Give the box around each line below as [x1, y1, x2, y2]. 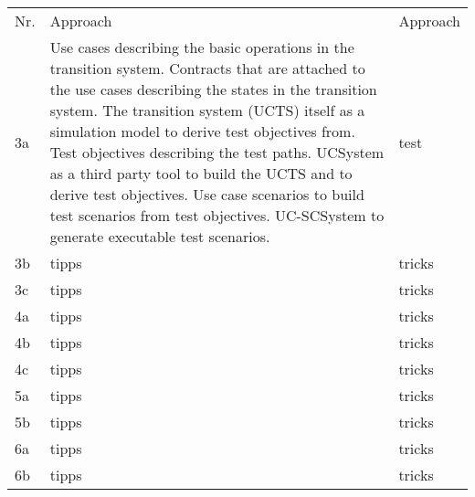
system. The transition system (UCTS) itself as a [49, 100, 365, 121]
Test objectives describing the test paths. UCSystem [49, 142, 385, 163]
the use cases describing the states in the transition [49, 79, 377, 100]
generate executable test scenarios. [49, 226, 270, 247]
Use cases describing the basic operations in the [49, 37, 354, 58]
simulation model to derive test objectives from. [49, 121, 355, 142]
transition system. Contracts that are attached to [49, 58, 365, 79]
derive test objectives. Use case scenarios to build [49, 184, 364, 205]
